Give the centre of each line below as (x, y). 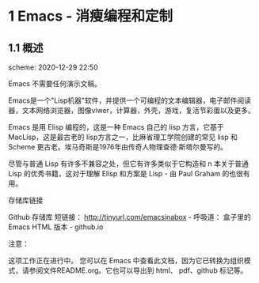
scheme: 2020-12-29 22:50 (53, 67)
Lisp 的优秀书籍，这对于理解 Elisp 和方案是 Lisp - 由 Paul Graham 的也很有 (129, 174)
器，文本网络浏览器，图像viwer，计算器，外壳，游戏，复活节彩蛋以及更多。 (131, 110)
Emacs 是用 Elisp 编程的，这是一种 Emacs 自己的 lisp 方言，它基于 (116, 127)
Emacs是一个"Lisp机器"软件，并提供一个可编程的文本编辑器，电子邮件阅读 (130, 100)
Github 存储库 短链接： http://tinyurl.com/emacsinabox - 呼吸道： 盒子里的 (130, 217)
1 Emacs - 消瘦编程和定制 (91, 16)
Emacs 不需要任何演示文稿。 (55, 83)
